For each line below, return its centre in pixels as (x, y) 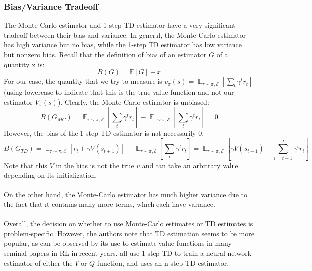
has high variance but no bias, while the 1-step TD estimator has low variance (123, 44)
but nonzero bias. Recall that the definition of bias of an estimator (105, 54)
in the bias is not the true (95, 165)
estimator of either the (38, 262)
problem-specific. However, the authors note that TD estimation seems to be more (129, 233)
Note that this (26, 165)
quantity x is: (24, 64)
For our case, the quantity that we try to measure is (83, 81)
